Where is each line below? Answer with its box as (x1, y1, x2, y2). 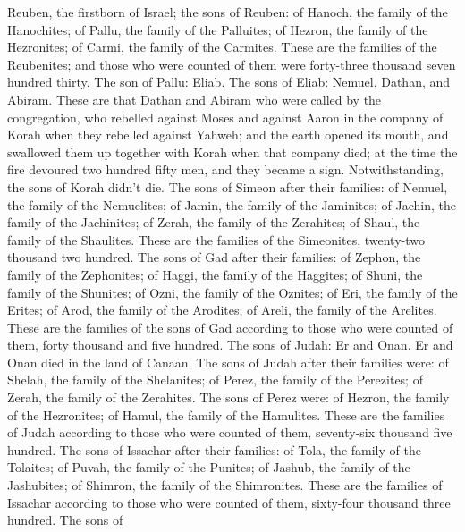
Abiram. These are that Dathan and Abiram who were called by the (7, 89, 382, 108)
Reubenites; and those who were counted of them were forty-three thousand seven (7, 55, 456, 73)
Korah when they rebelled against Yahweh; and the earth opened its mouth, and (7, 125, 449, 144)
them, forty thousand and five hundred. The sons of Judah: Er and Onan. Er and (7, 335, 453, 354)
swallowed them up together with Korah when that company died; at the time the (7, 142, 458, 161)
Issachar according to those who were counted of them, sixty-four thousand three (7, 493, 451, 511)
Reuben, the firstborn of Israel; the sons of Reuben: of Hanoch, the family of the (7, 3, 448, 21)
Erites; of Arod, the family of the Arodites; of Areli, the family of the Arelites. (7, 300, 437, 319)
